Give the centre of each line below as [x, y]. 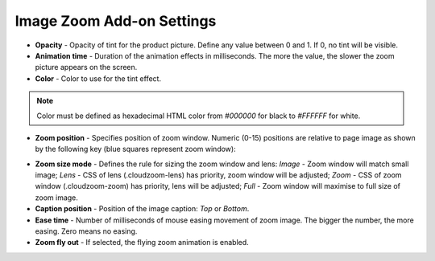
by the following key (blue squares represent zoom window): [136, 149]
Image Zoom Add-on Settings [116, 21]
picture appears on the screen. [86, 67]
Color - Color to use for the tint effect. [98, 78]
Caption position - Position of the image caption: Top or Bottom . [142, 209]
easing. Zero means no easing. [86, 231]
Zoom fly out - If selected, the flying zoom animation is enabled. [142, 243]
